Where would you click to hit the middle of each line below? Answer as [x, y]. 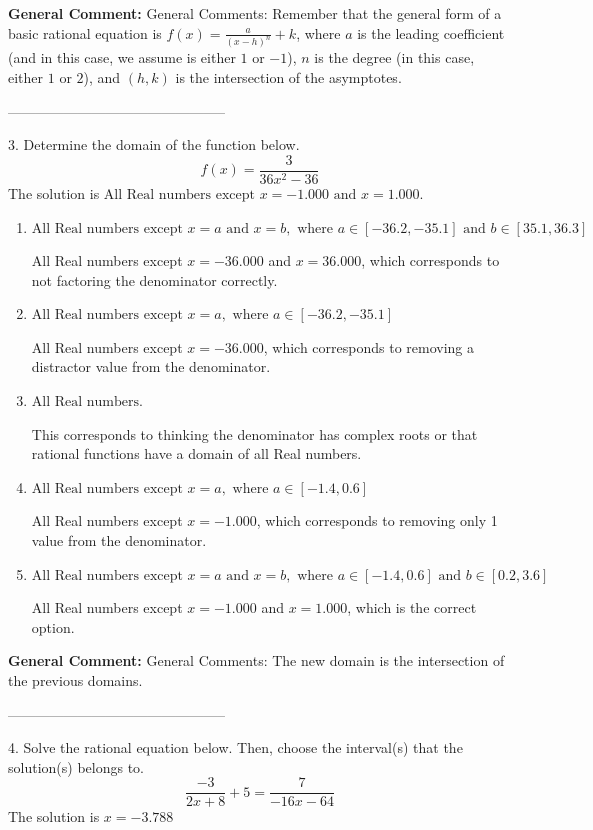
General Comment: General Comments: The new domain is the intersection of [256, 660]
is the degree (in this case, [394, 57]
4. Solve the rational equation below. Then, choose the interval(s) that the [235, 747]
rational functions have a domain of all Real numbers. [196, 453]
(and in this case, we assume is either [122, 57]
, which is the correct [412, 607]
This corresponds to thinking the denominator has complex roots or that [254, 433]
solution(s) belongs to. [76, 766]
